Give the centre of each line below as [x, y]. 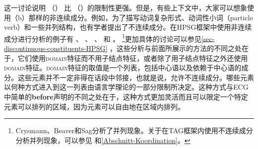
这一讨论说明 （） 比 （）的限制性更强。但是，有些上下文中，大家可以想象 [126, 7]
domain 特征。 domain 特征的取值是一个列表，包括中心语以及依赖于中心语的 [123, 68]
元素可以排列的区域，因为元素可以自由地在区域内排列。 [94, 106]
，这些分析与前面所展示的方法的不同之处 [175, 48]
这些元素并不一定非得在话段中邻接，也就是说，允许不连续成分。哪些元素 [136, 77]
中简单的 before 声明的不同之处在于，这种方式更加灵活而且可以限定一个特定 [126, 97]
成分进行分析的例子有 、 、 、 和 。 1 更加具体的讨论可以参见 [103, 38]
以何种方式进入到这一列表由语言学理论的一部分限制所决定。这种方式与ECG [126, 87]
